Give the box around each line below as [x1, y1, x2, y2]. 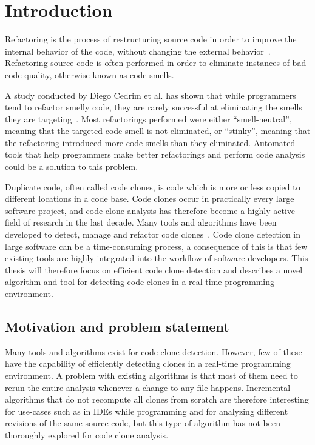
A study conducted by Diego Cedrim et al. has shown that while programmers [5, 89, 296, 101]
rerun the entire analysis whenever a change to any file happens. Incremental [5, 381, 291, 393]
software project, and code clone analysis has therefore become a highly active [5, 204, 295, 216]
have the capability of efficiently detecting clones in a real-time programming [5, 357, 291, 370]
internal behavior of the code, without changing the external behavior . [5, 44, 271, 57]
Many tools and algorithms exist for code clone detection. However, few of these [5, 345, 302, 358]
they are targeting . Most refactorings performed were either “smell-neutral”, [5, 112, 292, 125]
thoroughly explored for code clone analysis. [5, 428, 169, 441]
